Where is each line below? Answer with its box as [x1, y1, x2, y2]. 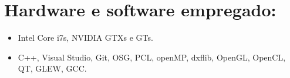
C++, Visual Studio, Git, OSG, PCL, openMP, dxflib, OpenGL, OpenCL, [18, 51, 286, 63]
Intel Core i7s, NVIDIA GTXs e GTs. [18, 31, 153, 44]
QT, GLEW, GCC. [18, 62, 87, 75]
